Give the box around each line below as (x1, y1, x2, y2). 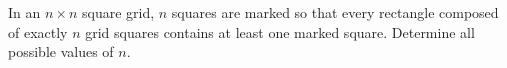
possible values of (8, 41, 114, 62)
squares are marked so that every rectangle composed (171, 2, 499, 22)
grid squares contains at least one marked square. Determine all (85, 21, 475, 42)
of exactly (8, 21, 68, 42)
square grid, (81, 2, 155, 22)
